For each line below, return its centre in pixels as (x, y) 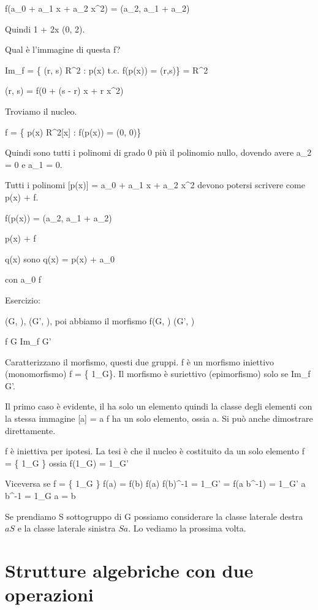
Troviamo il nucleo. (41, 111)
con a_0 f (23, 279)
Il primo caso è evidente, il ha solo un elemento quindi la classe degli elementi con (159, 406)
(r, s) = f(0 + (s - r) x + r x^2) (64, 90)
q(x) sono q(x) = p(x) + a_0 (60, 258)
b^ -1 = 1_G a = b (40, 496)
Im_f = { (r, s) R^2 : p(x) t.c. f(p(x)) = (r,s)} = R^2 (107, 70)
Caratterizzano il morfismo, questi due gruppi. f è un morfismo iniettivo (140, 361)
